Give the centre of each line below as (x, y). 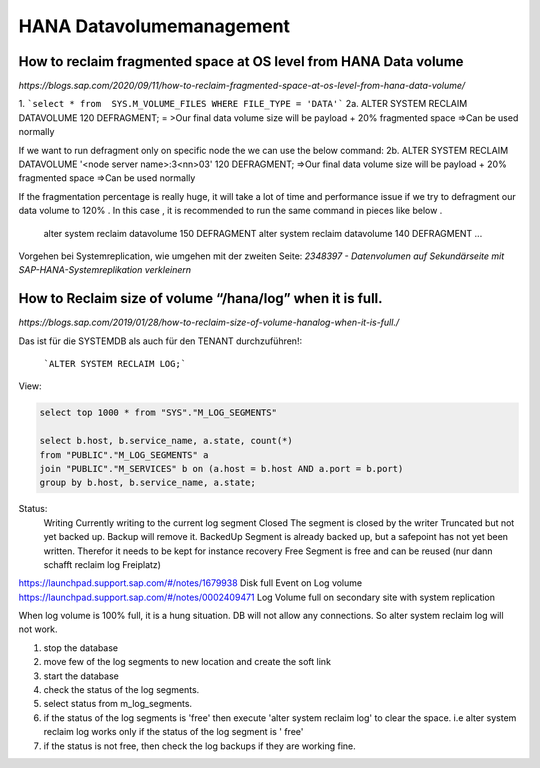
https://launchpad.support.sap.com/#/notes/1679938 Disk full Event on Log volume (190, 583)
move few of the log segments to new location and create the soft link (187, 662)
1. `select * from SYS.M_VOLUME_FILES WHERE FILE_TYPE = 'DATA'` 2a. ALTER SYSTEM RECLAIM (243, 104)
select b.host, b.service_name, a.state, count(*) (166, 441)
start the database (81, 676)
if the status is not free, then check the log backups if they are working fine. (200, 746)
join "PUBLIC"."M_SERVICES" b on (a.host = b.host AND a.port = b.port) (221, 468)
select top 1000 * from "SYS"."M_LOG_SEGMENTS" (158, 413)
